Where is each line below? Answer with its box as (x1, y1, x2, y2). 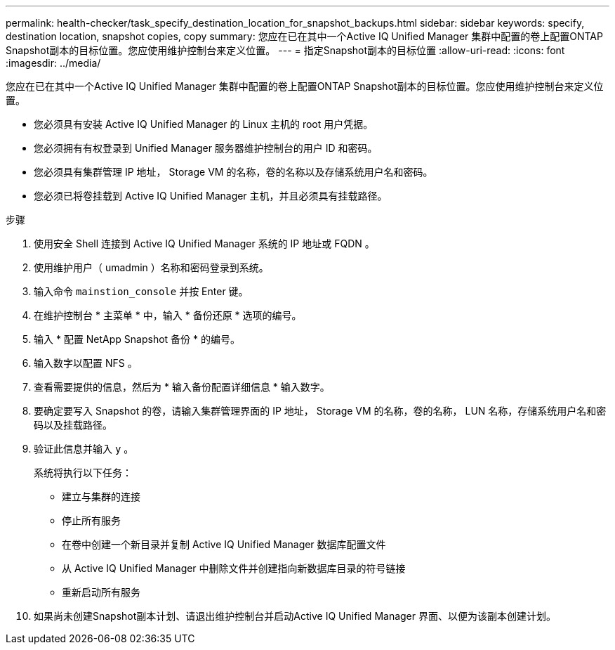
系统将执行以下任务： (34, 467, 132, 479)
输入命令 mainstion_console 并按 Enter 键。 (34, 285, 249, 297)
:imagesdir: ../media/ (6, 57, 101, 69)
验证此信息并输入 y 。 (34, 443, 134, 455)
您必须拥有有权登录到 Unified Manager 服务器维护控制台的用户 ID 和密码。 (34, 142, 378, 154)
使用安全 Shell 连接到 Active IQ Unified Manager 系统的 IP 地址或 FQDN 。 (34, 238, 375, 249)
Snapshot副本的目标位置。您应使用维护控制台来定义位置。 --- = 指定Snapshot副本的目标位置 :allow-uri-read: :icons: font (6, 44, 565, 56)
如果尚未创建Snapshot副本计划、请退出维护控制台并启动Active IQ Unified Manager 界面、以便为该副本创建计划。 (34, 610, 556, 622)
